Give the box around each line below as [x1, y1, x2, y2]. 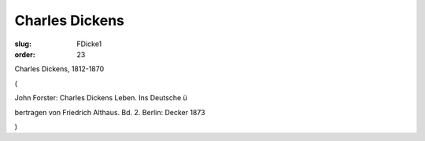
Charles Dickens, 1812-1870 [14, 64, 105, 74]
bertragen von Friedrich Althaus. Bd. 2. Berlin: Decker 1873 [14, 107, 205, 117]
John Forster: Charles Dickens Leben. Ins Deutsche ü [14, 93, 188, 103]
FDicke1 [76, 39, 102, 49]
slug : [14, 39, 31, 49]
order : [14, 49, 35, 59]
